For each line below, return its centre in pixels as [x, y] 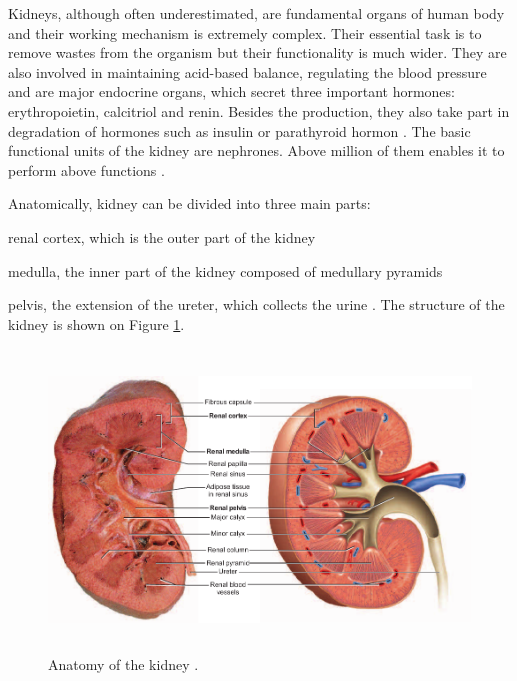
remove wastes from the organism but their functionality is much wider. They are [257, 52]
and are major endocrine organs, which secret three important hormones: [231, 91]
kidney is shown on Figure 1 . [96, 323]
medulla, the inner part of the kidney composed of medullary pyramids [225, 270]
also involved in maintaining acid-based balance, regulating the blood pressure [247, 71]
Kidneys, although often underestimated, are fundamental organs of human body [256, 13]
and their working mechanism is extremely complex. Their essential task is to [245, 32]
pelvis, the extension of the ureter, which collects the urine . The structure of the [256, 304]
